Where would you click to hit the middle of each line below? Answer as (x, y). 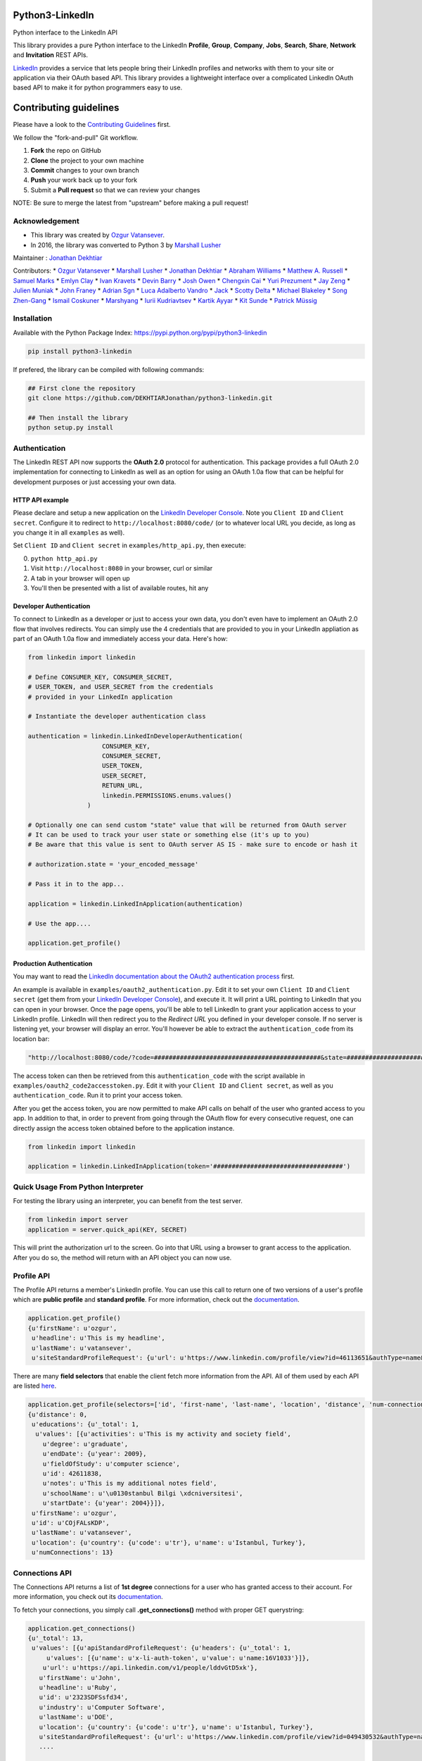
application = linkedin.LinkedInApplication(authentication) (135, 904)
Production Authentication (53, 963)
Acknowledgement (46, 220)
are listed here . (34, 1386)
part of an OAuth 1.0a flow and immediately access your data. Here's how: (120, 639)
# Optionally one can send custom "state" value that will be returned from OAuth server (187, 825)
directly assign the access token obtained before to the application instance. (124, 1128)
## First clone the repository (82, 388)
